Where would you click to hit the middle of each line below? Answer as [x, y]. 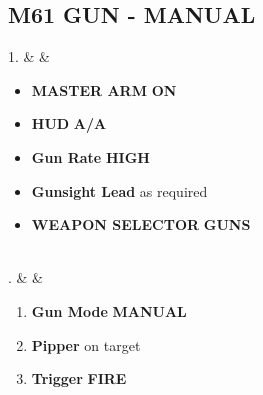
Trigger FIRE [79, 378]
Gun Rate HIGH [90, 156]
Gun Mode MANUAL [109, 310]
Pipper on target [86, 344]
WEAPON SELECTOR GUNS [141, 224]
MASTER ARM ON [104, 89]
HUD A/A [69, 123]
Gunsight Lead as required [119, 190]
